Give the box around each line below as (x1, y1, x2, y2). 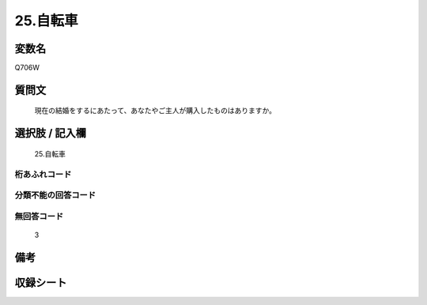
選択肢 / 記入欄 (14, 126, 87, 140)
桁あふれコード (14, 168, 72, 179)
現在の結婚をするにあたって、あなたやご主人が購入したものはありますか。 (34, 106, 277, 115)
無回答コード (14, 210, 64, 221)
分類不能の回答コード (14, 190, 96, 201)
